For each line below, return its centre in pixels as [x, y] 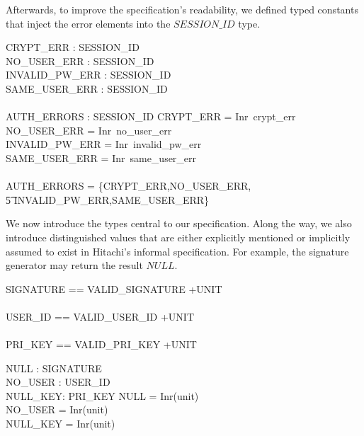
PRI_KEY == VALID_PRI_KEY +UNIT [101, 344]
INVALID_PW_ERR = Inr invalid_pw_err [104, 144]
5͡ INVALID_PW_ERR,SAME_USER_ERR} [108, 199]
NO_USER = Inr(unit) [57, 409]
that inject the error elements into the [88, 23]
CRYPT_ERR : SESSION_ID [73, 47]
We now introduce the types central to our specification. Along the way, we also [179, 223]
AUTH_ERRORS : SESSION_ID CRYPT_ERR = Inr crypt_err [151, 116]
